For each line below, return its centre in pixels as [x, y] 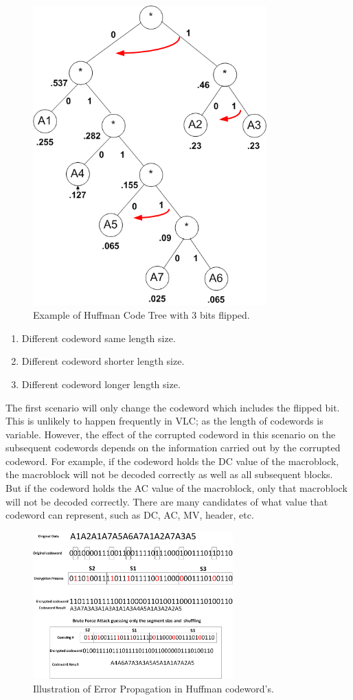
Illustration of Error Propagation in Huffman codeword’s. [153, 688]
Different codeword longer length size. [101, 384]
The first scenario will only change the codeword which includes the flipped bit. [173, 407]
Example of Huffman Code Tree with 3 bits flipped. [141, 315]
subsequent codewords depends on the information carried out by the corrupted [173, 448]
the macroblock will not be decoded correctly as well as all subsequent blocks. [169, 474]
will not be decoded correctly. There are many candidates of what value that [167, 501]
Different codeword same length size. [99, 338]
